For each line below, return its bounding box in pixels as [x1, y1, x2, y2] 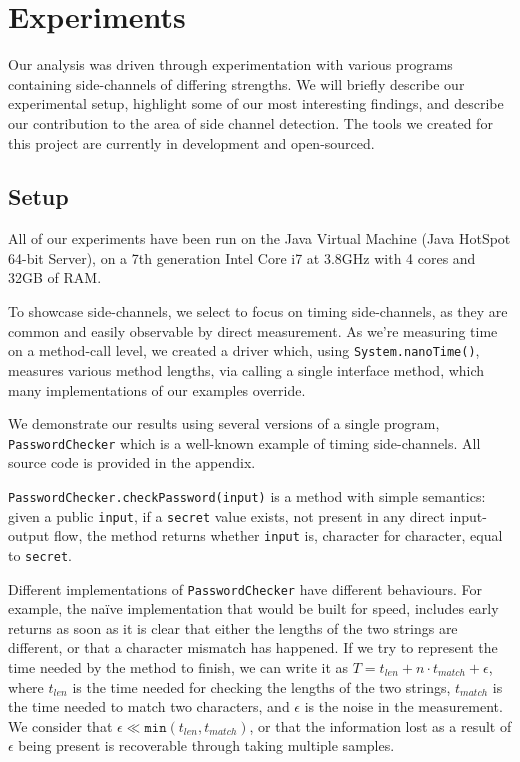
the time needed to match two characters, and [8, 696, 290, 717]
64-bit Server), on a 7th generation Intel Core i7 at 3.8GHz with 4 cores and [8, 247, 476, 268]
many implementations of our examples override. [8, 379, 306, 400]
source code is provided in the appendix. [8, 452, 256, 473]
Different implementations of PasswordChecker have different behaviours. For [8, 578, 483, 599]
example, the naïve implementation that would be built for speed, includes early [8, 598, 499, 619]
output [8, 525, 50, 546]
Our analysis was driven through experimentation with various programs [8, 54, 453, 75]
